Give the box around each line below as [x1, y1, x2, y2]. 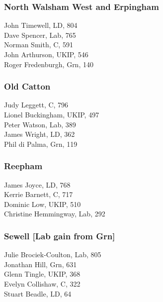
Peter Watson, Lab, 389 [4, 119, 76, 129]
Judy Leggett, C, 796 [4, 100, 69, 110]
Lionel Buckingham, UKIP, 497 [4, 109, 99, 119]
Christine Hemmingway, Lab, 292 [4, 208, 105, 219]
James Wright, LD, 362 [4, 129, 75, 139]
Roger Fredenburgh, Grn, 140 [4, 59, 93, 69]
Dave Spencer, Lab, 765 [4, 29, 76, 40]
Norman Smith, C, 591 [4, 39, 73, 50]
